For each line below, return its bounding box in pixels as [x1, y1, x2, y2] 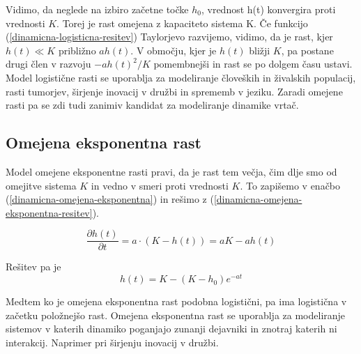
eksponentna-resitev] [6, 205, 93, 220]
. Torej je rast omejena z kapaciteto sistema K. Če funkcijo [56, 15, 308, 30]
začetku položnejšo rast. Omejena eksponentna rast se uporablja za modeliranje [6, 307, 346, 322]
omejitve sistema [6, 178, 77, 192]
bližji [249, 43, 270, 57]
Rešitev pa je [6, 259, 61, 274]
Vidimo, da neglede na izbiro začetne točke [6, 2, 189, 16]
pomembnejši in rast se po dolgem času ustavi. [153, 56, 353, 71]
